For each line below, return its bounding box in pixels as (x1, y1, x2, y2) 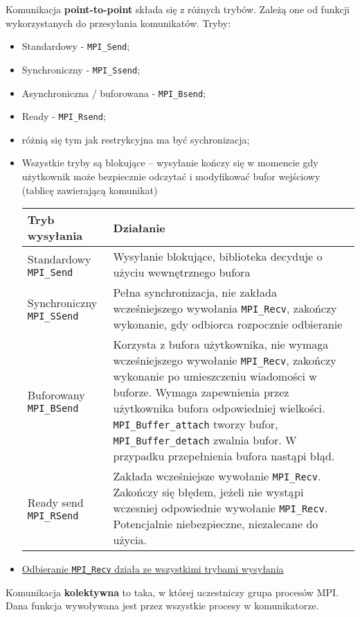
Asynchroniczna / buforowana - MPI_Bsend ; (21, 85, 206, 100)
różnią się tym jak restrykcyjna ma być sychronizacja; (21, 132, 250, 146)
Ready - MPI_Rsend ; (21, 109, 106, 123)
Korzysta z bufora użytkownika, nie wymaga (113, 336, 329, 353)
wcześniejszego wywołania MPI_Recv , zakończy (113, 300, 337, 317)
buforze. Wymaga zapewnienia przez (113, 384, 289, 401)
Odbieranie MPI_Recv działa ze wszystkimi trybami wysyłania (21, 562, 284, 576)
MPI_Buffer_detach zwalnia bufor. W (113, 432, 297, 449)
